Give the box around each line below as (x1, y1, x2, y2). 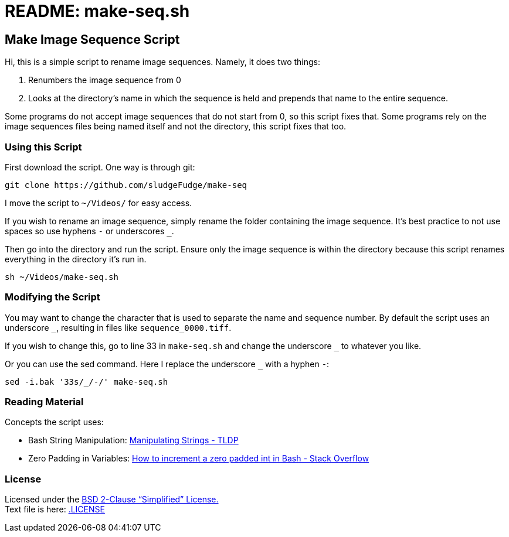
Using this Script (5, 141, 82, 153)
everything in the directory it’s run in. (5, 254, 147, 264)
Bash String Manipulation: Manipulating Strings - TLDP (28, 435, 239, 446)
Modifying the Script (5, 291, 100, 303)
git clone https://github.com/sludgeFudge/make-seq (5, 180, 247, 190)
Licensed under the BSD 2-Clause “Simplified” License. (5, 494, 219, 505)
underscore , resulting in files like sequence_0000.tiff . (5, 322, 232, 333)
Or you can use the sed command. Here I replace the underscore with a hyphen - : (5, 358, 330, 369)
